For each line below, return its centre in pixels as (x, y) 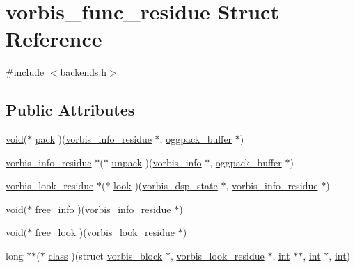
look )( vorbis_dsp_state (166, 186)
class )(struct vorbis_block (105, 256)
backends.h (84, 72)
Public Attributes (70, 110)
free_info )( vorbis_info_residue (103, 208)
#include (25, 72)
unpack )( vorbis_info (157, 162)
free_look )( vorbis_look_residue (105, 232)
